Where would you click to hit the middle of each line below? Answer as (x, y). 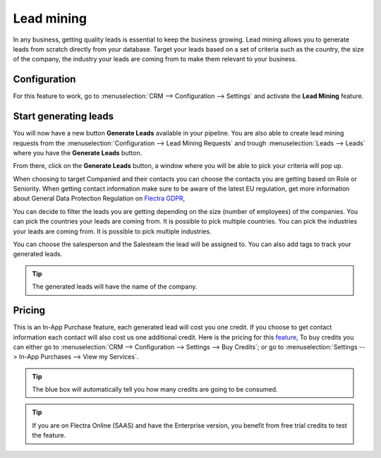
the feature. (49, 435)
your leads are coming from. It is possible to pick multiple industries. (112, 231)
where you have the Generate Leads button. (78, 152)
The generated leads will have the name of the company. (115, 287)
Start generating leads (64, 116)
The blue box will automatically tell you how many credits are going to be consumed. (155, 390)
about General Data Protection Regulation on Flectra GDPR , (99, 198)
